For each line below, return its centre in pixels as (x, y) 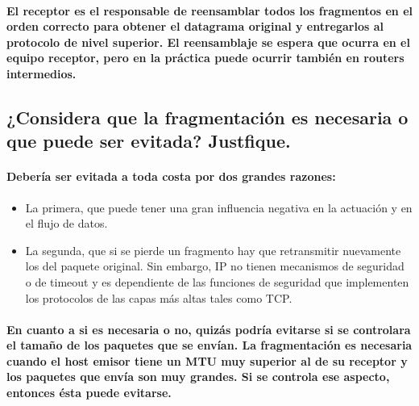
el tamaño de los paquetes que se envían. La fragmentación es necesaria (209, 345)
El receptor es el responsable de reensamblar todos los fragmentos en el (209, 10)
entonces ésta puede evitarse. (89, 393)
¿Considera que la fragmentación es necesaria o (207, 117)
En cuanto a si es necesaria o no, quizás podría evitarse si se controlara (209, 329)
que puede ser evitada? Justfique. (149, 141)
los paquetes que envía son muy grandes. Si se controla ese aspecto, (198, 377)
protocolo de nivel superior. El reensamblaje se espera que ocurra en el (208, 42)
